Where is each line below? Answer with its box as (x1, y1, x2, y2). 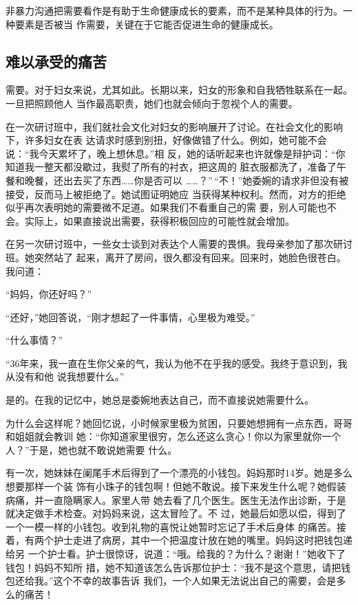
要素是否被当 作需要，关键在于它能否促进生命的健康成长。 (14, 16, 279, 31)
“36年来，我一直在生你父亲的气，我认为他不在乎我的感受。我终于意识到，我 (6, 355, 348, 370)
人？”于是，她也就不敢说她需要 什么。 (6, 442, 178, 456)
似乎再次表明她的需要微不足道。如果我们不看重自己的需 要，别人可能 (6, 200, 317, 214)
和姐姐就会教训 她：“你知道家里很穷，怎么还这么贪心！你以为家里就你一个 (6, 429, 341, 443)
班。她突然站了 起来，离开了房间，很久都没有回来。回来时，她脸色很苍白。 (6, 250, 346, 264)
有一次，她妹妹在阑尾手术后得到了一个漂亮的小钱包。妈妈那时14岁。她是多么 (6, 465, 352, 480)
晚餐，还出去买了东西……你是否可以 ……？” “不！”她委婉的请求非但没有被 (24, 173, 349, 187)
